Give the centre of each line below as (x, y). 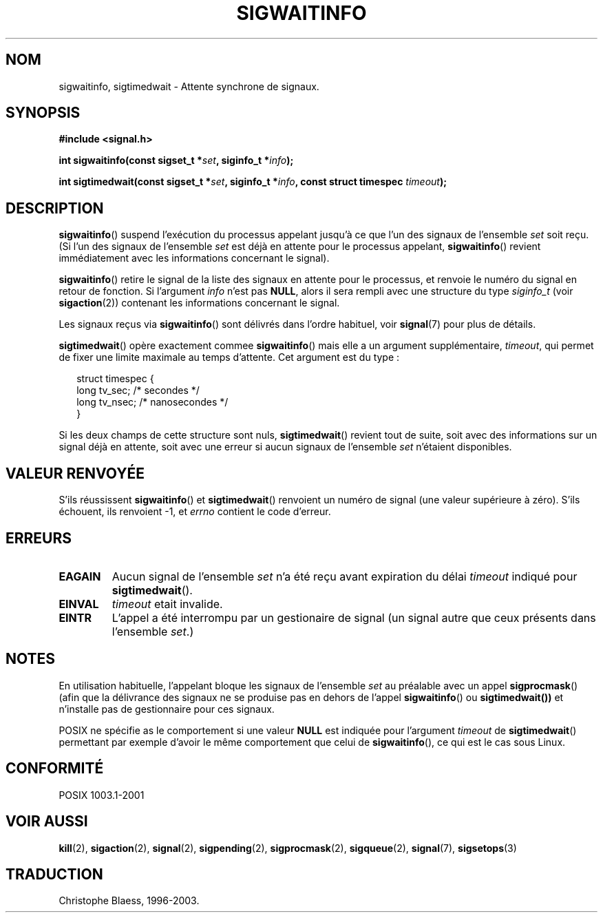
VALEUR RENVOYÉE (75, 473)
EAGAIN (80, 576)
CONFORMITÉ (55, 769)
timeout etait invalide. (167, 604)
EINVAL (79, 604)
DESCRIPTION (55, 208)
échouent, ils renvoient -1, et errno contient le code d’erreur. (195, 512)
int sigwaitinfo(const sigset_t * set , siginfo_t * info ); (176, 160)
